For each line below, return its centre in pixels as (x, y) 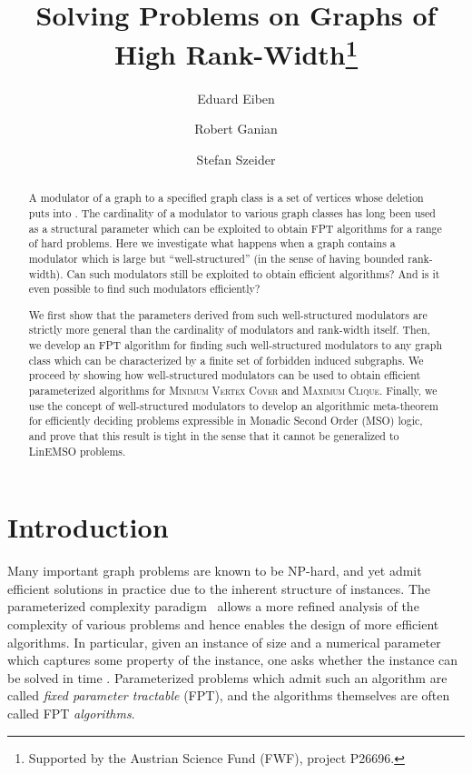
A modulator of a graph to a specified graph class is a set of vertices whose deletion (226, 198)
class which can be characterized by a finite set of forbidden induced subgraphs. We (226, 360)
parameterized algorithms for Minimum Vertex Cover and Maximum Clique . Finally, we (233, 390)
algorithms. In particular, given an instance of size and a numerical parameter (224, 642)
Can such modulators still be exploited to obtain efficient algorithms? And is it (253, 273)
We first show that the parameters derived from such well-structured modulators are (228, 314)
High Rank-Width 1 (236, 52)
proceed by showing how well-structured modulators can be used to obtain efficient (225, 375)
